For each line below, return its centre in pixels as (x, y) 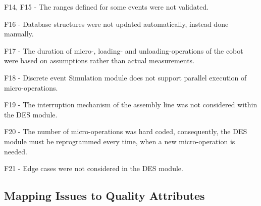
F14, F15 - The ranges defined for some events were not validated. (107, 7)
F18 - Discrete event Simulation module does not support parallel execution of (125, 77)
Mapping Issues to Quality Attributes (105, 196)
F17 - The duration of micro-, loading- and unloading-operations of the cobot (124, 50)
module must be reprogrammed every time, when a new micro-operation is (120, 141)
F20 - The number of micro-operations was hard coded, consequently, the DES (126, 131)
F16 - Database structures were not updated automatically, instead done (116, 24)
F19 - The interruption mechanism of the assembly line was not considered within (131, 105)
